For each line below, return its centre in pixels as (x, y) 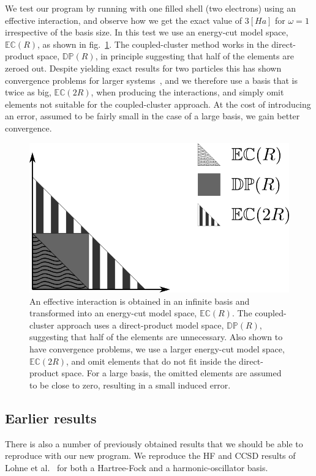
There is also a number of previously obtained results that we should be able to (154, 443)
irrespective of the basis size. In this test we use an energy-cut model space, (147, 32)
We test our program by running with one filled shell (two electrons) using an (150, 8)
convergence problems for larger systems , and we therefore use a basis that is (151, 80)
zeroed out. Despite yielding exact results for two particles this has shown (143, 68)
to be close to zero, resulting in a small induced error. (130, 385)
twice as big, (28, 92)
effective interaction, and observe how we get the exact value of (124, 20)
